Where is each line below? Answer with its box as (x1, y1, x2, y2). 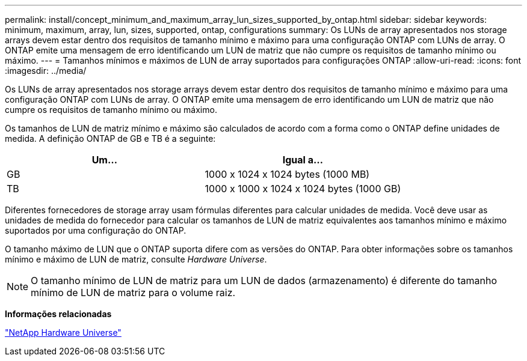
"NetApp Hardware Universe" (5, 327, 122, 338)
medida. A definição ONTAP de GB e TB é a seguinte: (5, 133, 216, 144)
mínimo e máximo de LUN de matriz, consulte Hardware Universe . (5, 254, 267, 264)
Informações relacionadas (5, 309, 112, 319)
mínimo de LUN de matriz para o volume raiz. (31, 287, 236, 299)
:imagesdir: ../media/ (5, 65, 87, 76)
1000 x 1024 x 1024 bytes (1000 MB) (205, 168, 370, 180)
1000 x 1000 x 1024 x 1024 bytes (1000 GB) (205, 183, 401, 195)
